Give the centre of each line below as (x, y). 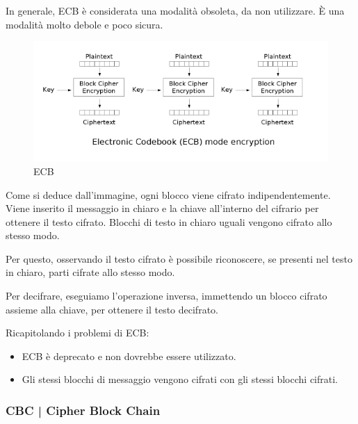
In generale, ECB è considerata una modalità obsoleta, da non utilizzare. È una (175, 10)
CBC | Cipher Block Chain (83, 410)
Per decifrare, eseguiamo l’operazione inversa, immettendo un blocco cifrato (166, 296)
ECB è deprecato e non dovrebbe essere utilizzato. (129, 356)
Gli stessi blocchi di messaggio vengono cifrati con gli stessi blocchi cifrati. (180, 379)
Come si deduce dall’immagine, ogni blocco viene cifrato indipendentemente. (168, 194)
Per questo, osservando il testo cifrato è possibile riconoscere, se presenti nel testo (179, 258)
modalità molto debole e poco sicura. (84, 24)
